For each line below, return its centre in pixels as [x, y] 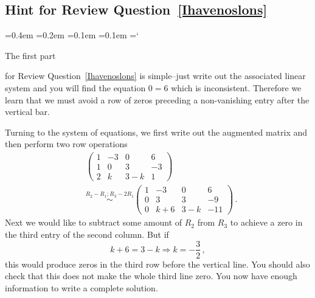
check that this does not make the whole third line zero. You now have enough [151, 276]
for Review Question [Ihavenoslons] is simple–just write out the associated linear [155, 76]
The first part [30, 55]
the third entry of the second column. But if [87, 234]
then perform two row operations [66, 144]
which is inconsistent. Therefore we [236, 87]
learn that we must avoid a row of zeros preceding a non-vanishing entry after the [157, 99]
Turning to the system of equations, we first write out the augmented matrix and [156, 132]
